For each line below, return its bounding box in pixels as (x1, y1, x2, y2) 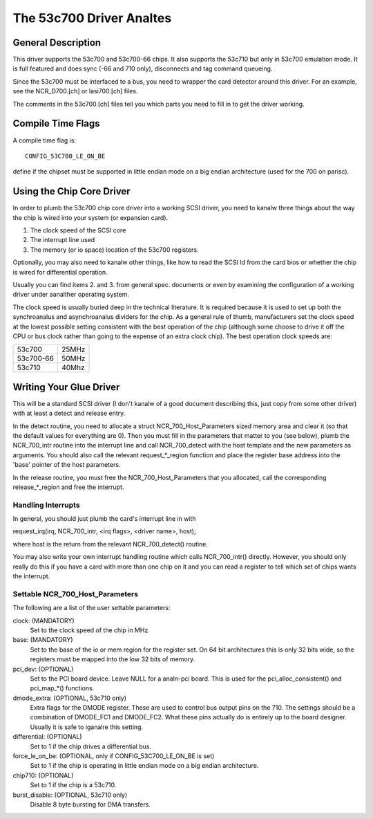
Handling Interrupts (12, 500, 80, 510)
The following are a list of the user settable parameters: (12, 604, 171, 612)
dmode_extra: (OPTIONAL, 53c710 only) (12, 694, 127, 702)
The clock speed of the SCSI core (30, 226, 126, 234)
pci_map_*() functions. (30, 684, 95, 692)
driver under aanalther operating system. (12, 291, 130, 299)
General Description (12, 37, 102, 48)
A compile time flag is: (12, 136, 76, 145)
